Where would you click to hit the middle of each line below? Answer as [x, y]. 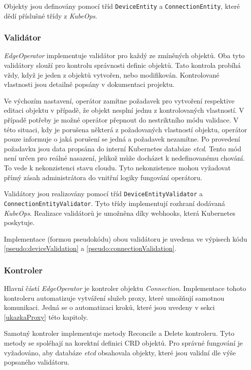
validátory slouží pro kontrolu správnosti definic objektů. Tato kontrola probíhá [122, 65]
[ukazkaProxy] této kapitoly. [46, 317]
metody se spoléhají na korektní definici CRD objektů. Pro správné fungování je [123, 343]
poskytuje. [19, 222]
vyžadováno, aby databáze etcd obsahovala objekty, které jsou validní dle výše [120, 352]
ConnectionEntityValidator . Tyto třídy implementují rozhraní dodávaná [115, 203]
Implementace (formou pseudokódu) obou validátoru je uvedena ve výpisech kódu [125, 238]
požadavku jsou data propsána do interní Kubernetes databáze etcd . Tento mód [123, 148]
